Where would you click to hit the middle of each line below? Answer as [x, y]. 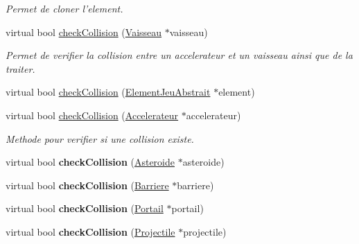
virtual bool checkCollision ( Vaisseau [84, 32]
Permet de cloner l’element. [64, 8]
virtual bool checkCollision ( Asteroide [90, 162]
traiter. [20, 68]
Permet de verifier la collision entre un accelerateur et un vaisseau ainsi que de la [179, 55]
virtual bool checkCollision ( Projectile [90, 231]
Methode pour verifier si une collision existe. [100, 138]
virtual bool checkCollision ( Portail [85, 208]
